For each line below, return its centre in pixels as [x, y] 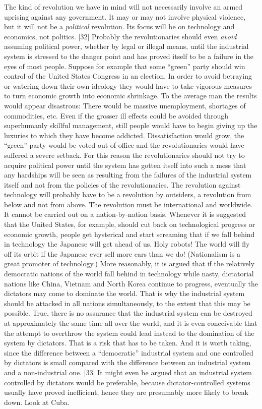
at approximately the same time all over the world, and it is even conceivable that [131, 323]
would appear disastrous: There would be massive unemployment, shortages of [125, 105]
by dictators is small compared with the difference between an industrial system [127, 362]
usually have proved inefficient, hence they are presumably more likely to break [126, 392]
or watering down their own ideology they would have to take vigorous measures [128, 85]
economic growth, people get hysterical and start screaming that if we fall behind [129, 234]
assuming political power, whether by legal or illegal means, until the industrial [126, 46]
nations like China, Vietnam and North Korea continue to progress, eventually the [131, 283]
